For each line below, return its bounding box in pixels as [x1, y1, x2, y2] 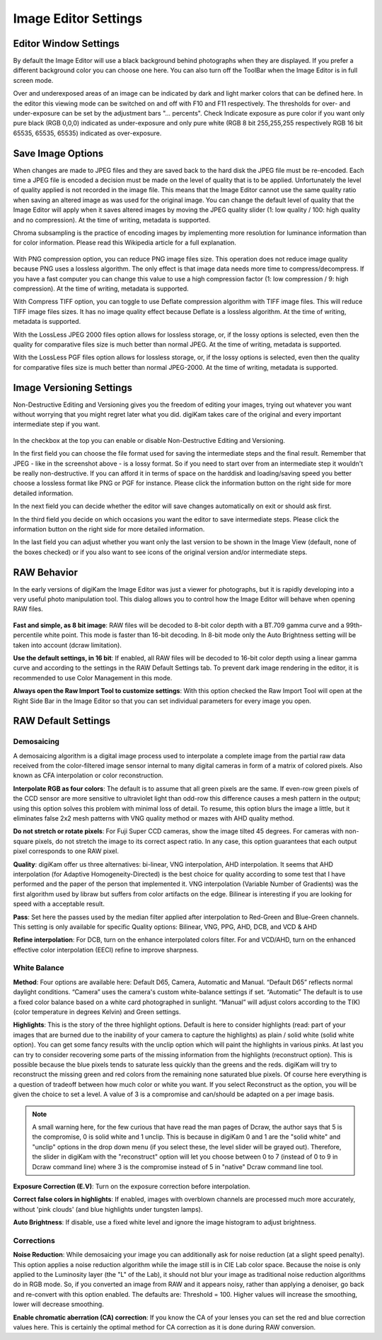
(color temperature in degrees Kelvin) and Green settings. [13, 1008, 181, 1016]
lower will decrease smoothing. [13, 1300, 104, 1309]
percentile [13, 631, 42, 639]
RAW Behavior [13, 566, 78, 578]
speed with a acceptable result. [13, 900, 105, 908]
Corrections [13, 1235, 56, 1245]
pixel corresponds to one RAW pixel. [13, 847, 120, 855]
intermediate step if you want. [13, 420, 100, 429]
